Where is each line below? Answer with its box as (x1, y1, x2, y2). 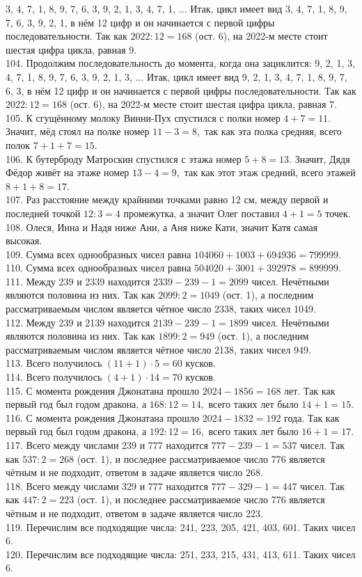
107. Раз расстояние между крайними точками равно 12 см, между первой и (6, 192, 329, 207)
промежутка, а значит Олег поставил (123, 205, 280, 220)
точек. (325, 205, 351, 220)
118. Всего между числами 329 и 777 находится (6, 478, 208, 493)
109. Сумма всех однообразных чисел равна (6, 246, 191, 261)
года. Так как (284, 410, 340, 425)
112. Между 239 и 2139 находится (6, 315, 150, 329)
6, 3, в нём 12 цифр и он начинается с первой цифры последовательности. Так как (6, 83, 356, 97)
